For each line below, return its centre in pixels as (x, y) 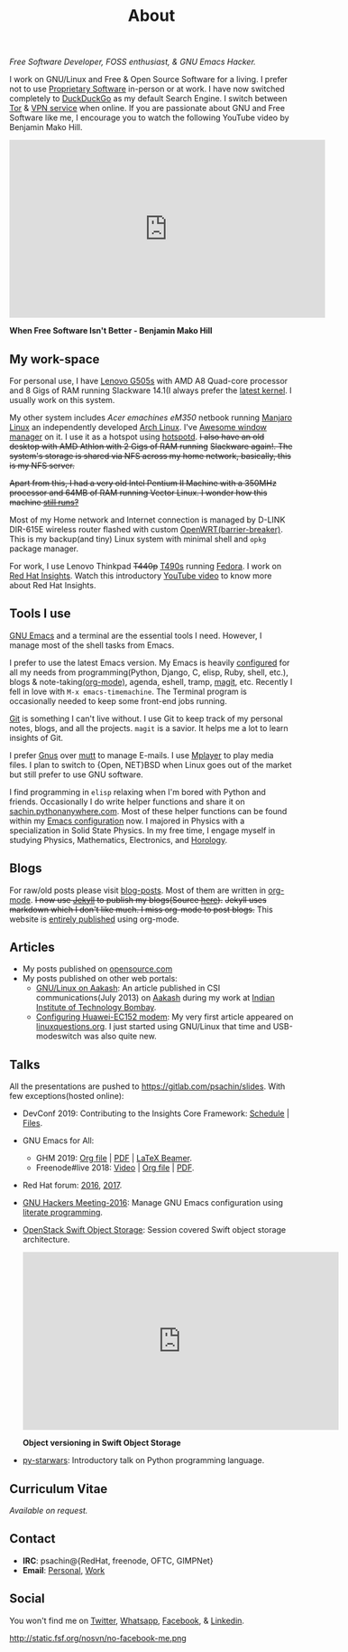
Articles (32, 948)
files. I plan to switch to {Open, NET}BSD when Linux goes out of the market (151, 765)
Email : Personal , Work (64, 1570)
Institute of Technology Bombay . (96, 1008)
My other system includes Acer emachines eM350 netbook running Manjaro (151, 418)
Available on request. (49, 1511)
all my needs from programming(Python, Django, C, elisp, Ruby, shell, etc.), (149, 672)
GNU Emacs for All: (58, 1140)
